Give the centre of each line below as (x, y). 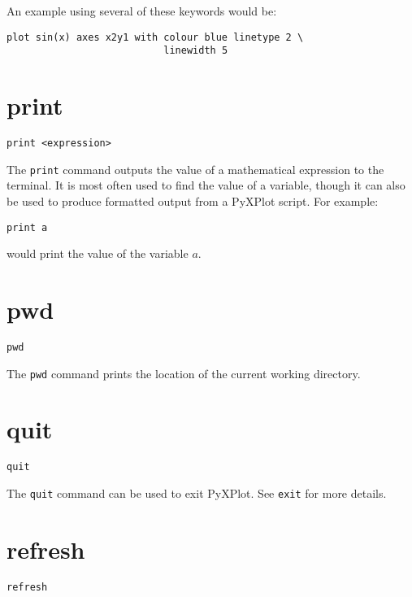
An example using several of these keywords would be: (142, 11)
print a (27, 227)
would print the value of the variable (98, 253)
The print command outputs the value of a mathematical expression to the (195, 169)
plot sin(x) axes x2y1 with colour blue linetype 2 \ (155, 37)
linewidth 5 (196, 51)
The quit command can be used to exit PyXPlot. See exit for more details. (197, 493)
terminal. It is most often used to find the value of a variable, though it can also (206, 185)
